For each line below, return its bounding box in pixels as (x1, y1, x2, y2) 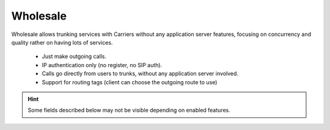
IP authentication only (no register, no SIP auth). (42, 61, 163, 68)
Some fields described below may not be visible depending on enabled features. (28, 107, 230, 114)
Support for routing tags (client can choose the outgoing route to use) (42, 78, 218, 85)
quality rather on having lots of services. (11, 38, 113, 46)
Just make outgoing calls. (42, 52, 107, 60)
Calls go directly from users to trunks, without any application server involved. (42, 70, 238, 78)
